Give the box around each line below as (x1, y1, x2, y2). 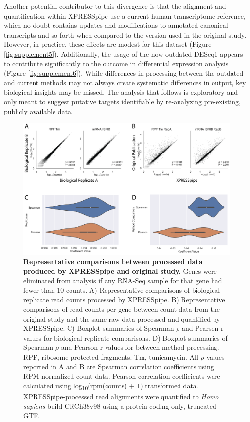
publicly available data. (4, 106, 73, 116)
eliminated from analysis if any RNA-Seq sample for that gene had (23, 275, 222, 286)
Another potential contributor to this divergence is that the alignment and (4, 1, 226, 11)
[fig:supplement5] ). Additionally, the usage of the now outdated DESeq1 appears (4, 48, 243, 58)
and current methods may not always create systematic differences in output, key (4, 77, 246, 87)
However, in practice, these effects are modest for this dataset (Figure (4, 39, 212, 49)
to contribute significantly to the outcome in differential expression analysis (4, 58, 229, 68)
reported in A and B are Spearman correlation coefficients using (23, 361, 214, 371)
